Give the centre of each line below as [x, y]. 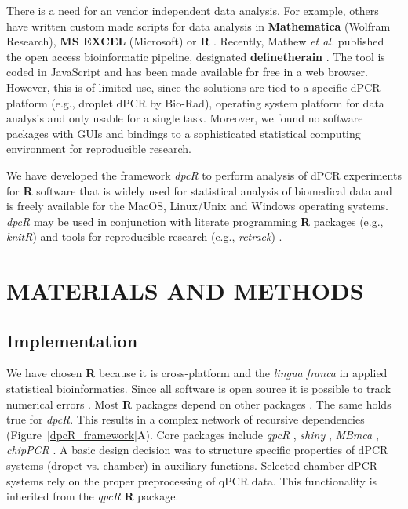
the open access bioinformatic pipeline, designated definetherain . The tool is [196, 56]
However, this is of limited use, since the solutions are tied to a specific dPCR [193, 87]
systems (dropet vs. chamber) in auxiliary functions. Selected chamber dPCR [192, 465]
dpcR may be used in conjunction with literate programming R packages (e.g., [195, 221]
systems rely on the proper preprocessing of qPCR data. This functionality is [192, 480]
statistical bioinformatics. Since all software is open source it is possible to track [199, 389]
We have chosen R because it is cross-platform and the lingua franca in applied [197, 373]
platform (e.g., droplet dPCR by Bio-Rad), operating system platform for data [195, 102]
